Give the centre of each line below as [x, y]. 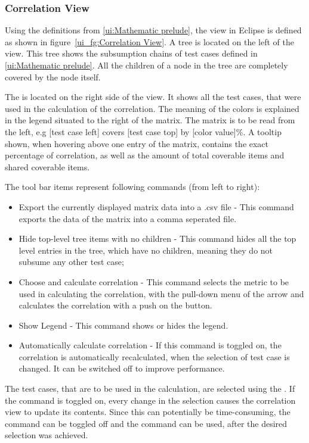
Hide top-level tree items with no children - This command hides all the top [157, 238]
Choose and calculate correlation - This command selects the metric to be [154, 281]
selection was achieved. [47, 435]
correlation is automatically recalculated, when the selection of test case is [154, 356]
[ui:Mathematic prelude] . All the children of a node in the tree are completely [146, 65]
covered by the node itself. [53, 77]
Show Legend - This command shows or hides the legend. [123, 325]
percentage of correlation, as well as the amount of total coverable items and [145, 155]
